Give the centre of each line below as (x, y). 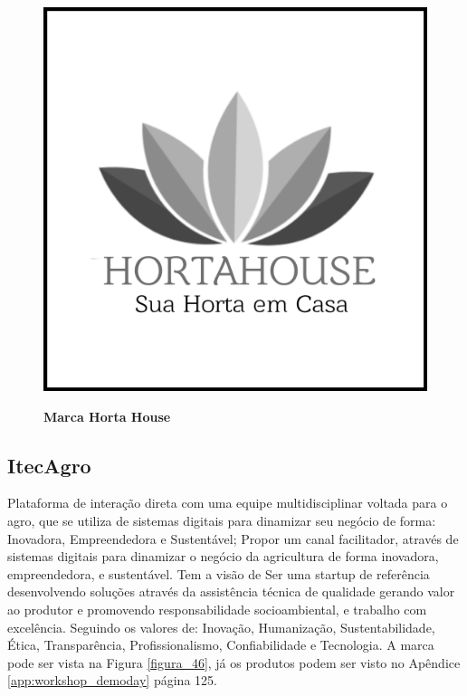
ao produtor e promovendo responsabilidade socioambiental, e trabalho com (217, 609)
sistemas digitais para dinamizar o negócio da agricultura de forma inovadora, (223, 556)
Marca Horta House (107, 416)
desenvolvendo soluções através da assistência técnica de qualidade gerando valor (231, 591)
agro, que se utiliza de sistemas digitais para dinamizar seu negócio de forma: (222, 520)
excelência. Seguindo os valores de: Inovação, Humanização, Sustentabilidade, (221, 627)
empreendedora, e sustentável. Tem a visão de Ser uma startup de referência (219, 573)
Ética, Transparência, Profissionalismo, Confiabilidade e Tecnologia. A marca (221, 645)
